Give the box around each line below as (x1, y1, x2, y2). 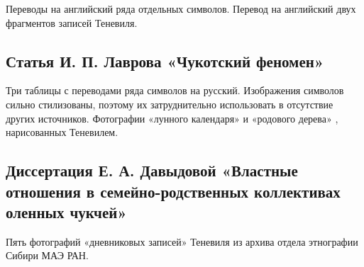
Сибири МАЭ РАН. (6, 248, 89, 263)
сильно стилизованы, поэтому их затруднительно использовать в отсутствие (6, 96, 333, 111)
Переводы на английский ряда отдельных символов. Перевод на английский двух (6, 1, 356, 16)
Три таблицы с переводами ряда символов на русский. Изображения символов (6, 83, 344, 98)
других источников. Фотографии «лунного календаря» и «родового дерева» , (6, 110, 338, 125)
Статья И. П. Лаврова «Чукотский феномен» (6, 50, 324, 72)
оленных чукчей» (6, 200, 127, 222)
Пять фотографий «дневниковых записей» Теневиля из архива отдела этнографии (6, 234, 358, 249)
